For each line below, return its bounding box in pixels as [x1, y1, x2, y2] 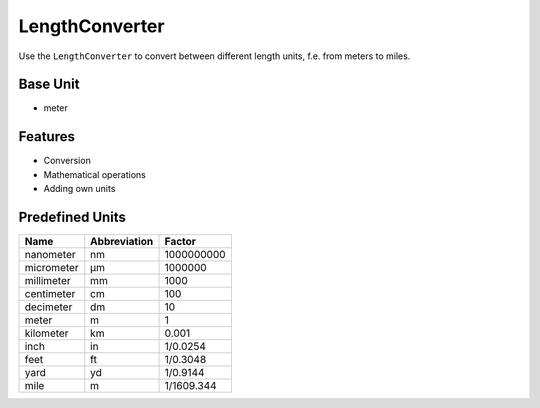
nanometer [24, 248, 76, 262]
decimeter [24, 300, 73, 314]
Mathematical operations [43, 168, 147, 180]
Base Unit [18, 76, 80, 93]
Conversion [43, 155, 92, 167]
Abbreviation [90, 235, 154, 249]
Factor [164, 235, 197, 249]
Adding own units [43, 183, 116, 195]
